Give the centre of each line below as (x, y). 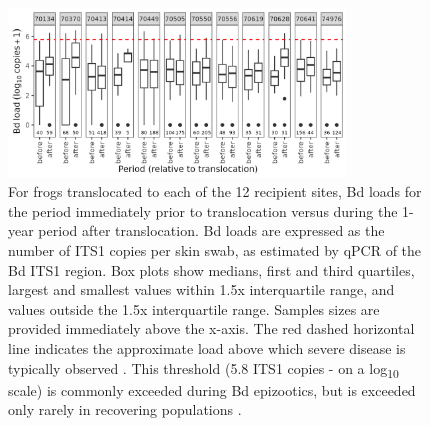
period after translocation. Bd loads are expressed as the (211, 230)
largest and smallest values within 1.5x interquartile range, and (201, 289)
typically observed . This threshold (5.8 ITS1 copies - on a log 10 (203, 369)
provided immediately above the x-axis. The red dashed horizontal (211, 328)
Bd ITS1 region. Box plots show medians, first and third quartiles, (211, 269)
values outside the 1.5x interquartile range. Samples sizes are (194, 308)
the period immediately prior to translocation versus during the (203, 210)
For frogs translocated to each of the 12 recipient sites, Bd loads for (215, 191)
